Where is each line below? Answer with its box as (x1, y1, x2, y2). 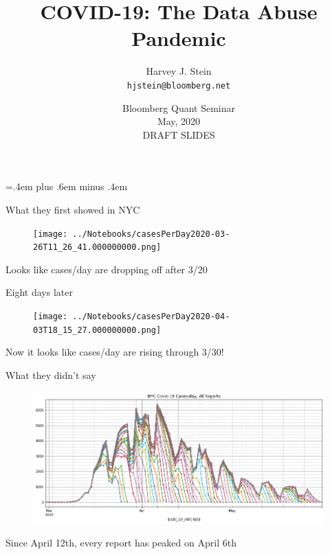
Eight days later (5, 285, 73, 299)
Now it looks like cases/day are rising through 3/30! (5, 345, 224, 359)
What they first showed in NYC (5, 202, 140, 216)
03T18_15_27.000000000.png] (33, 325, 162, 335)
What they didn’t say (5, 367, 96, 382)
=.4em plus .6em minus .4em (5, 179, 128, 194)
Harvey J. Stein (146, 64, 212, 78)
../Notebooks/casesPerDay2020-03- (72, 229, 230, 239)
